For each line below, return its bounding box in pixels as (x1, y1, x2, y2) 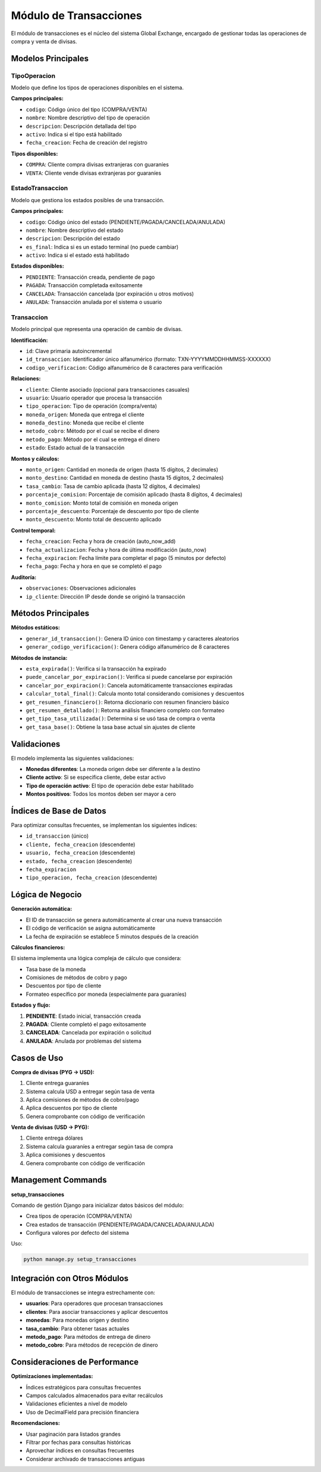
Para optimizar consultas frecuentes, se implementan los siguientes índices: (11, 822, 197, 829)
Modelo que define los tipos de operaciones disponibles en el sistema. (11, 84, 184, 92)
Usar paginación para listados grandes (26, 1430, 121, 1438)
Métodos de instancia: (11, 654, 68, 661)
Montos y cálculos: (11, 455, 59, 462)
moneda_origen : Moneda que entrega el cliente (26, 411, 145, 418)
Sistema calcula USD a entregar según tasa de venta (26, 1088, 155, 1095)
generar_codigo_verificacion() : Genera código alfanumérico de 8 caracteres (26, 643, 230, 650)
